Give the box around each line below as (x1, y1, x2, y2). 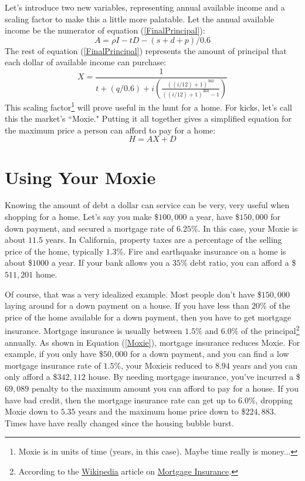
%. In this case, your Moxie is (191, 222, 298, 234)
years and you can (232, 359, 298, 371)
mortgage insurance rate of (5, 359, 101, 371)
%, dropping (248, 393, 293, 406)
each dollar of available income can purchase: (5, 56, 167, 68)
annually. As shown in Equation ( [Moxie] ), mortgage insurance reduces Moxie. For (5, 336, 300, 348)
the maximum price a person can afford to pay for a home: (5, 123, 216, 136)
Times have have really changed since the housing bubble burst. (5, 416, 234, 429)
